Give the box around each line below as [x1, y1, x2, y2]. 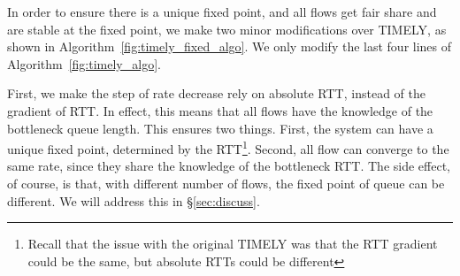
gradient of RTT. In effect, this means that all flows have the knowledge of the [7, 101, 433, 119]
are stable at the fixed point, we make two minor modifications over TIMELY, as [7, 19, 447, 38]
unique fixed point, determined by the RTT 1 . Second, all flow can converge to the [7, 137, 449, 157]
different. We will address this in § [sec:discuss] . [7, 191, 260, 210]
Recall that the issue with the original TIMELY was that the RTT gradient [27, 234, 438, 253]
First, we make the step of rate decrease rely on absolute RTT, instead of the [7, 84, 425, 103]
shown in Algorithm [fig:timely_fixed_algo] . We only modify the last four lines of [7, 37, 452, 56]
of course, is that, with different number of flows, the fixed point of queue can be [7, 174, 445, 192]
